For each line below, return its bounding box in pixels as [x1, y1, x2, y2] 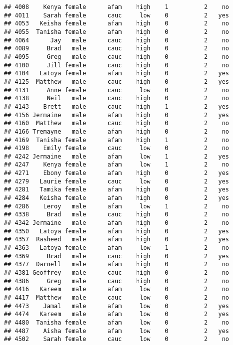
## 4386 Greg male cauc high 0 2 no [4, 277, 230, 285]
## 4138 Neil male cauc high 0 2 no [4, 95, 230, 102]
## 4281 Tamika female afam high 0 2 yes [4, 186, 230, 193]
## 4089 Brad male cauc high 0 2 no [4, 45, 230, 52]
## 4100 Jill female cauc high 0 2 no [4, 61, 230, 69]
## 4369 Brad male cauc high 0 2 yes [4, 252, 230, 260]
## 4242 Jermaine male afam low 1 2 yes [4, 153, 230, 160]
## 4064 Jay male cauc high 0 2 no [4, 36, 230, 44]
